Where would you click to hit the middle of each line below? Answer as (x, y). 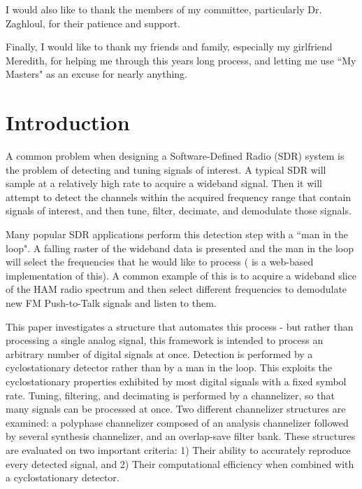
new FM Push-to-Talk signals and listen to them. (111, 303)
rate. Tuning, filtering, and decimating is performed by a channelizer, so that (170, 395)
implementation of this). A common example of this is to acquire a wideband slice (181, 275)
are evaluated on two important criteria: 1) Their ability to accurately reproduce (178, 449)
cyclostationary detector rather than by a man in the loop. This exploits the (169, 367)
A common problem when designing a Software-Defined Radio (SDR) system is (175, 156)
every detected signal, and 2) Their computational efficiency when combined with (180, 463)
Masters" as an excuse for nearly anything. (96, 74)
